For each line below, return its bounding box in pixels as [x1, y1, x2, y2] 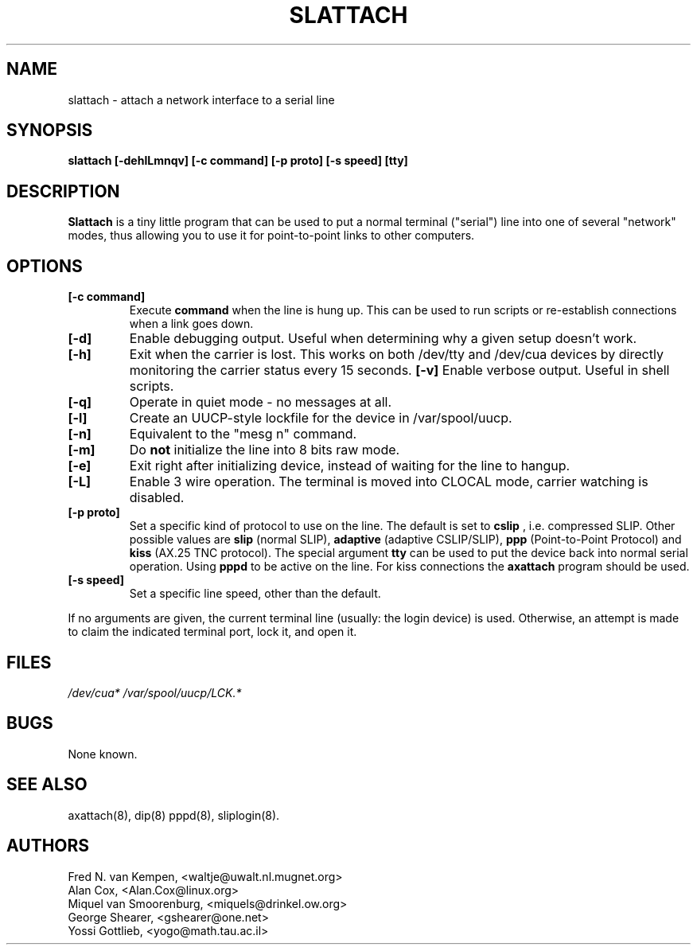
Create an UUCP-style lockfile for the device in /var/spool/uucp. [129, 410, 512, 427]
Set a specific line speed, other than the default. [129, 587, 381, 601]
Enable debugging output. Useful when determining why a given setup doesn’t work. [129, 330, 637, 347]
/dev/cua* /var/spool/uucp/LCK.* [68, 685, 242, 700]
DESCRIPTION [6, 181, 120, 201]
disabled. [129, 489, 185, 506]
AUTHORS [6, 836, 90, 856]
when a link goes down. [129, 317, 254, 331]
